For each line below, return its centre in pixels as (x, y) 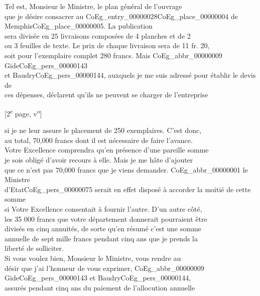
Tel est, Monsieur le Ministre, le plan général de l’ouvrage (93, 6)
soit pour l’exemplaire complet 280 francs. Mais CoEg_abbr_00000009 (113, 55)
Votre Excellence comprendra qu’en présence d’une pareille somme (107, 150)
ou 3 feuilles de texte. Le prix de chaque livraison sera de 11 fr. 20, (107, 45)
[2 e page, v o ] (23, 112)
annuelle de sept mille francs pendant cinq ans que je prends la (101, 238)
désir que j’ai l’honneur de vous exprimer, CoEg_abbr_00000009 (104, 268)
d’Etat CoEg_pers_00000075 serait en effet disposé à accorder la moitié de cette (128, 189)
